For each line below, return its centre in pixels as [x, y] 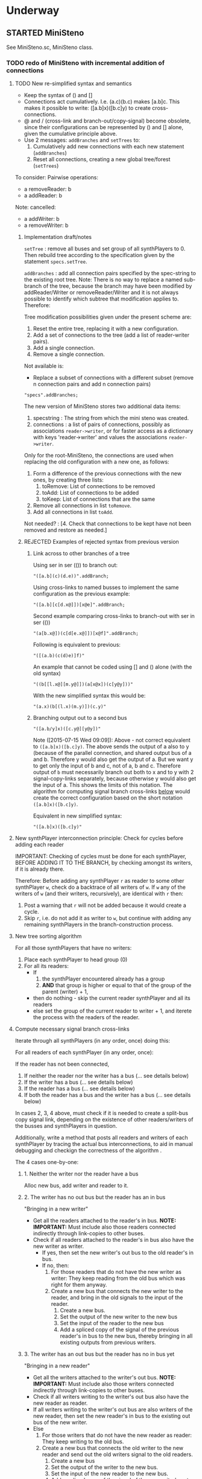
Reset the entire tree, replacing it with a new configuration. [106, 329]
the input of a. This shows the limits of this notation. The [103, 785]
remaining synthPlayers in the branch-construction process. [99, 924]
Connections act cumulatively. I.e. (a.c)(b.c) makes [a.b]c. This [102, 102]
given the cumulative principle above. [71, 134]
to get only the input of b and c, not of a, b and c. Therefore [107, 766]
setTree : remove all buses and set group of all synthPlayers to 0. [105, 249]
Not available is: [44, 366]
